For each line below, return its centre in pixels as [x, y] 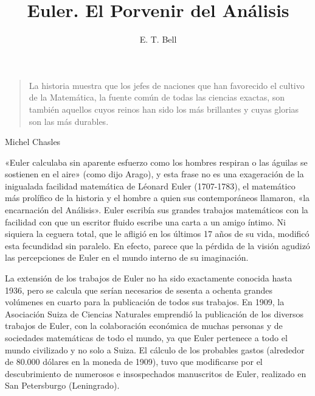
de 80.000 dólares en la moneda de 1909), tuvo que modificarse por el [134, 362]
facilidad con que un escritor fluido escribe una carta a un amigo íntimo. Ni [145, 221]
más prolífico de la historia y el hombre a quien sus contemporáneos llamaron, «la [157, 198]
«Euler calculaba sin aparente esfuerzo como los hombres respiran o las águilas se [156, 162]
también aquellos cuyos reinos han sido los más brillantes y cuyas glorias [164, 109]
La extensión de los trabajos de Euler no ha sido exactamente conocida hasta [149, 278]
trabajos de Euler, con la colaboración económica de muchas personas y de [144, 326]
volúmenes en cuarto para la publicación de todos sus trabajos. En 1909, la [145, 302]
